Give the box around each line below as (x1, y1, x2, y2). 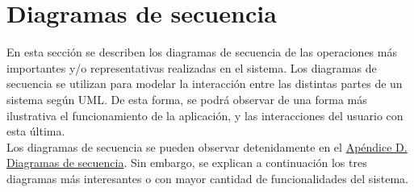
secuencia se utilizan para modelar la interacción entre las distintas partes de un (6, 75, 403, 92)
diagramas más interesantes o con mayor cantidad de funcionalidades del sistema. (6, 169, 409, 186)
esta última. (6, 123, 65, 140)
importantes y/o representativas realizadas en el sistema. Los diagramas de (6, 59, 377, 76)
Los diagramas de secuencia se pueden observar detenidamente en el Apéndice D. (6, 138, 408, 155)
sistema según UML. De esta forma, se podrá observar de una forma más (6, 90, 367, 107)
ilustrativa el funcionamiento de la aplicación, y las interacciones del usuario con (6, 106, 404, 123)
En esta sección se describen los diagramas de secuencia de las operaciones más (6, 44, 397, 61)
